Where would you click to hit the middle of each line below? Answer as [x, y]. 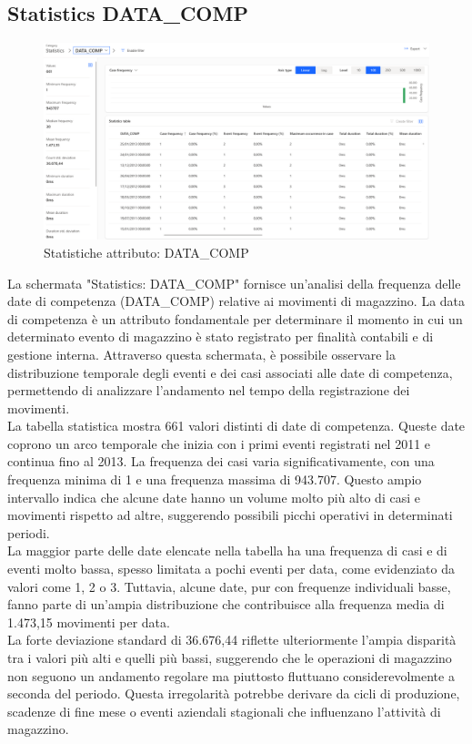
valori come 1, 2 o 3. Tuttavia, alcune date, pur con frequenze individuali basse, [229, 586]
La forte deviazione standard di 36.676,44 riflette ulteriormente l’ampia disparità [232, 640]
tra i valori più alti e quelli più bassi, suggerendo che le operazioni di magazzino [230, 657]
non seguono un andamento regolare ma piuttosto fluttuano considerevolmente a [231, 675]
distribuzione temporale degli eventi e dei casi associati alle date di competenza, [230, 372]
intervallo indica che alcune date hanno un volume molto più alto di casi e [214, 497]
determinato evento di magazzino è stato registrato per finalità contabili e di [221, 336]
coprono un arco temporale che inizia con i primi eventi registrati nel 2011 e [219, 443]
